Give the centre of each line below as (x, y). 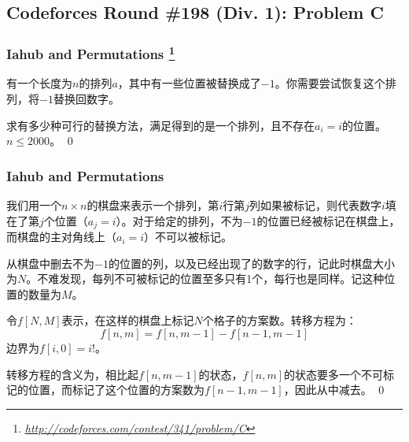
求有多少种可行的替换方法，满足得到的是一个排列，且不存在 (160, 125)
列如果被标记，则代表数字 (315, 205)
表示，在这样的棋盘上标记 (128, 320)
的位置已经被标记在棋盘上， (328, 220)
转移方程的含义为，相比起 (72, 374)
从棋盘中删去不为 (50, 263)
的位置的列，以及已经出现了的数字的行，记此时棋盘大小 (251, 263)
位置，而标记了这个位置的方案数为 (116, 390)
